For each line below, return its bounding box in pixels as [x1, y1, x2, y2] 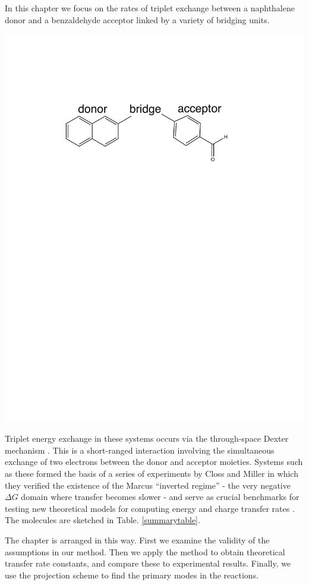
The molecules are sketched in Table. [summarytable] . [5, 514, 200, 526]
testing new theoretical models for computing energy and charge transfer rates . [5, 502, 295, 514]
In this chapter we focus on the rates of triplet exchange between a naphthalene [5, 2, 295, 14]
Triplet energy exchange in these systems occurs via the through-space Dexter [5, 432, 289, 445]
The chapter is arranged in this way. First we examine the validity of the [5, 533, 270, 546]
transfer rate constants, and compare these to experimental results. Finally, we [5, 557, 291, 570]
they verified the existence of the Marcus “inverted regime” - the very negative [5, 479, 291, 491]
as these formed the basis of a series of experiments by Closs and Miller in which [5, 467, 298, 480]
